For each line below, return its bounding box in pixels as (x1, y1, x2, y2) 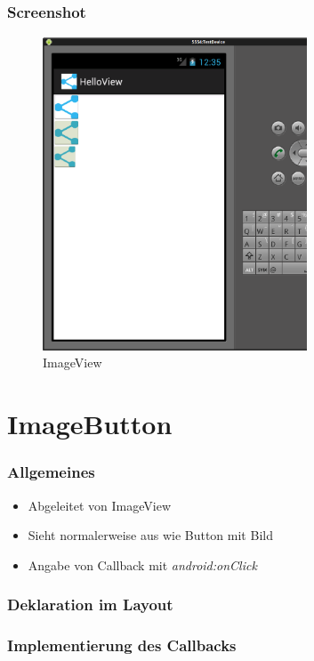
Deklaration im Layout (7, 593, 173, 616)
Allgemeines (7, 461, 95, 483)
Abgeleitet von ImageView (28, 496, 171, 514)
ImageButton (7, 406, 173, 442)
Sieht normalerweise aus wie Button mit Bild (28, 526, 273, 544)
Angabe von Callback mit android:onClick (28, 555, 257, 574)
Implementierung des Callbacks (7, 634, 237, 657)
